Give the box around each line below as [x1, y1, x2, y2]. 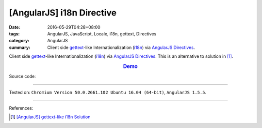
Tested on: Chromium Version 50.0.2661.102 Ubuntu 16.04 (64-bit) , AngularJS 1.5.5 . [9, 89, 207, 95]
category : [9, 38, 30, 44]
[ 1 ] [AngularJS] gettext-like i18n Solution [10, 114, 91, 120]
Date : [9, 24, 20, 30]
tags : [9, 31, 20, 36]
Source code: [9, 73, 36, 80]
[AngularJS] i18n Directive [9, 7, 116, 18]
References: [9, 105, 33, 111]
